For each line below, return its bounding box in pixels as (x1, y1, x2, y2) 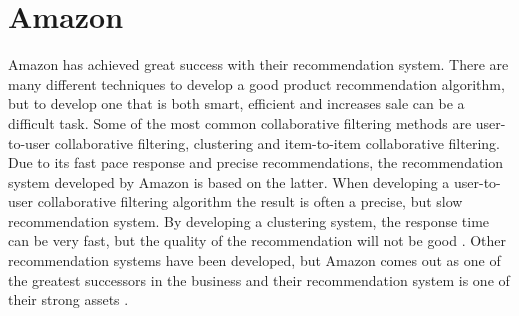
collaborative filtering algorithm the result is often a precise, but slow (37, 191, 463, 212)
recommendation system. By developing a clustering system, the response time (8, 210, 490, 231)
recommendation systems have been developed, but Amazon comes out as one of (8, 250, 501, 271)
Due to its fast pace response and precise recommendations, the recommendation (8, 152, 504, 173)
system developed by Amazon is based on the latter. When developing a (8, 171, 450, 192)
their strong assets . (8, 289, 129, 310)
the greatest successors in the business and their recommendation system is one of (8, 269, 510, 290)
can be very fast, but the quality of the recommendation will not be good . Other (8, 230, 507, 251)
